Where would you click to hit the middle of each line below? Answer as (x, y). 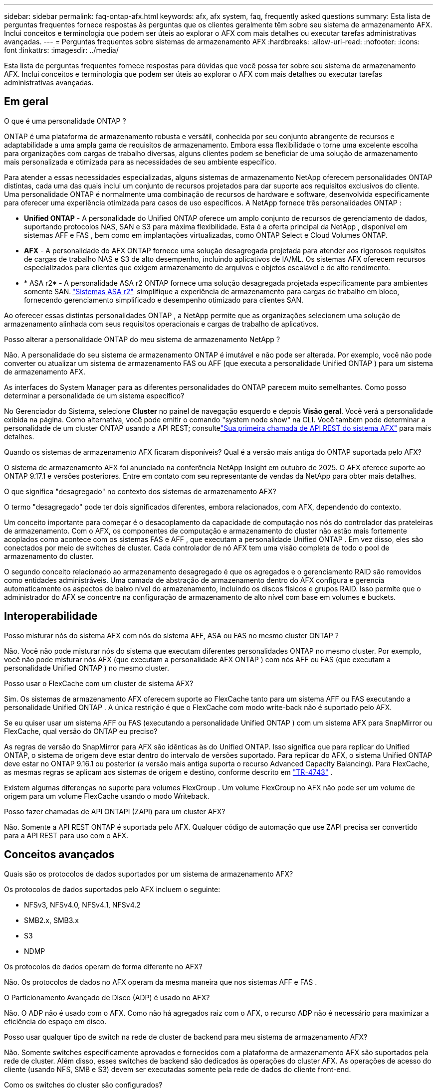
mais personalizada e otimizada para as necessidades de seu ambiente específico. (140, 162)
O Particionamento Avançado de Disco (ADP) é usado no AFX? (107, 997)
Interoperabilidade (51, 616)
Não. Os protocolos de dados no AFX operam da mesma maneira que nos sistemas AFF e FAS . (161, 982)
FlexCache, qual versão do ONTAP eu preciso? (81, 731)
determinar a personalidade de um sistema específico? (94, 395)
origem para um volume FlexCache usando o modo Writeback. (107, 796)
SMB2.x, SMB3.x (51, 920)
